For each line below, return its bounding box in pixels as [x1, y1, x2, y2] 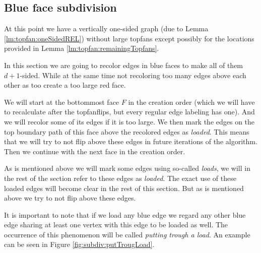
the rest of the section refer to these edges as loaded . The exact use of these [4, 172, 236, 183]
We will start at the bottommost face [4, 96, 119, 107]
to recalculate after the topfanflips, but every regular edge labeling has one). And [4, 106, 255, 117]
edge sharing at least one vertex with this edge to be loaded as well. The [4, 219, 228, 230]
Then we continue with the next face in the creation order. [4, 146, 185, 156]
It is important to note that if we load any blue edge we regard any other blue [4, 209, 246, 220]
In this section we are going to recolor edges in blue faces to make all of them [4, 59, 243, 70]
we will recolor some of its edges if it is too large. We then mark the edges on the [4, 116, 255, 126]
